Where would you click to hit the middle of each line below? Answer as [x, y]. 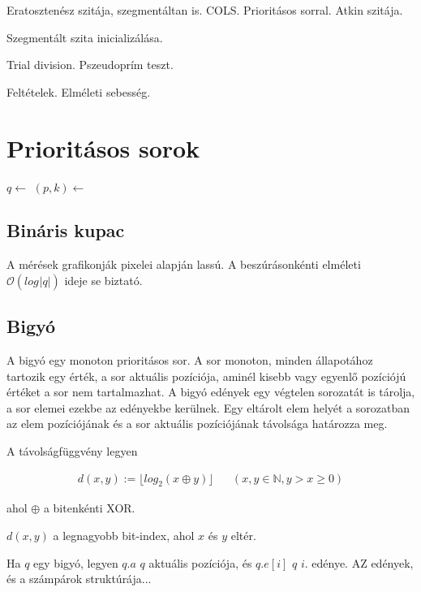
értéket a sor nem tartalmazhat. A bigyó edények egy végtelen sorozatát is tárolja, [211, 392]
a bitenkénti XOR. [89, 508]
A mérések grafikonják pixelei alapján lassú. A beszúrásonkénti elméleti [184, 264]
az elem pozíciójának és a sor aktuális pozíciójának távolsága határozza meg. [197, 423]
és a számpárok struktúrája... [79, 579]
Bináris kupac [66, 230]
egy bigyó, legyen [76, 562]
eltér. [243, 536]
